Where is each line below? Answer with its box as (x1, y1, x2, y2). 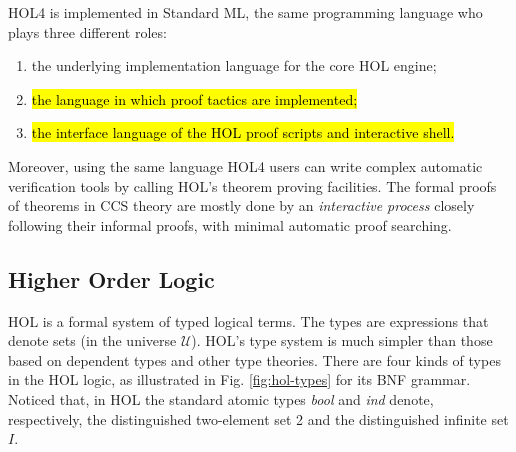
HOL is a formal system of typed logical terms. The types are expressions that (8, 310, 489, 331)
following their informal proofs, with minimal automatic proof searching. (8, 214, 452, 235)
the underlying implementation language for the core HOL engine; (31, 55, 437, 76)
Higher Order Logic (8, 263, 215, 294)
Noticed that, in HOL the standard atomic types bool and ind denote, (8, 388, 434, 409)
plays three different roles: (8, 21, 167, 42)
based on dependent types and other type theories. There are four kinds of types (8, 349, 501, 370)
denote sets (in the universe (8, 330, 177, 351)
